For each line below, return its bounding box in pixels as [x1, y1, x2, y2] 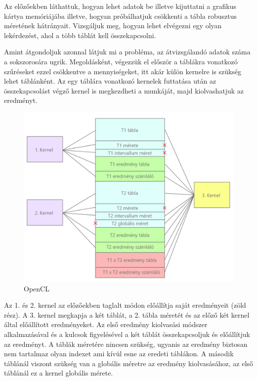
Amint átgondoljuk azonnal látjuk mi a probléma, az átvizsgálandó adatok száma [4, 47, 251, 57]
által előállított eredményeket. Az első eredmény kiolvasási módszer [4, 319, 208, 330]
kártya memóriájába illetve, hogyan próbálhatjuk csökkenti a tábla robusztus [4, 10, 237, 21]
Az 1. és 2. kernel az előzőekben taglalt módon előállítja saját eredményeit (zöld [4, 300, 246, 310]
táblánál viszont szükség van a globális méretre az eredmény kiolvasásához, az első [4, 358, 253, 368]
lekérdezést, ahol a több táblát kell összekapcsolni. [4, 30, 156, 40]
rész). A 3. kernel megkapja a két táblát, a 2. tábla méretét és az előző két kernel [4, 309, 250, 320]
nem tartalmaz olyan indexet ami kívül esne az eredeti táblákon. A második [4, 348, 234, 359]
